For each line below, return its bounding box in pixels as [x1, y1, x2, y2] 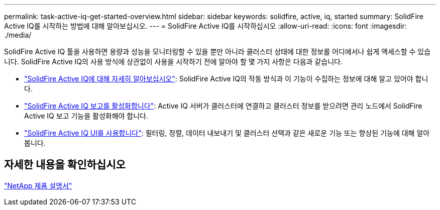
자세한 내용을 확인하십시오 [4, 158, 126, 171]
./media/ [4, 31, 32, 39]
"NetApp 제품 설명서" [4, 181, 72, 190]
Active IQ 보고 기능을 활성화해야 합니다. [24, 112, 149, 120]
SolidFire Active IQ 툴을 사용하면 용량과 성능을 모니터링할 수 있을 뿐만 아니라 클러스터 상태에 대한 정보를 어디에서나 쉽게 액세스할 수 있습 [4, 47, 431, 56]
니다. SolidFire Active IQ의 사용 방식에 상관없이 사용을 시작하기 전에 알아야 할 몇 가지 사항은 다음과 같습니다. [4, 57, 343, 66]
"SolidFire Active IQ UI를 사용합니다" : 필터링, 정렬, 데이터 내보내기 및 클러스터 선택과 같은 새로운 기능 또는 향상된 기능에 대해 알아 [24, 129, 430, 137]
